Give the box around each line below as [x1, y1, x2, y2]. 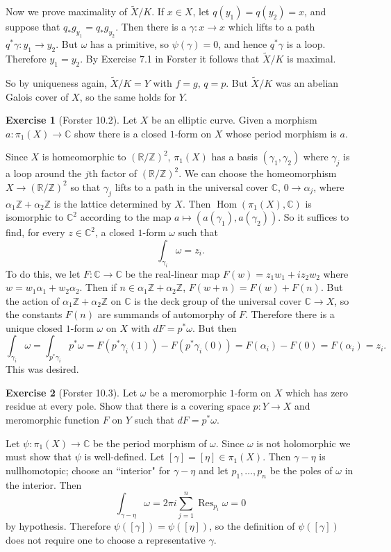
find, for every [6, 225, 65, 240]
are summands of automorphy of [97, 307, 236, 321]
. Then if [79, 280, 117, 294]
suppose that [6, 19, 60, 34]
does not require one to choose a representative [6, 532, 206, 546]
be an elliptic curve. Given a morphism [151, 112, 317, 127]
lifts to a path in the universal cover [115, 179, 269, 194]
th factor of [88, 166, 138, 181]
